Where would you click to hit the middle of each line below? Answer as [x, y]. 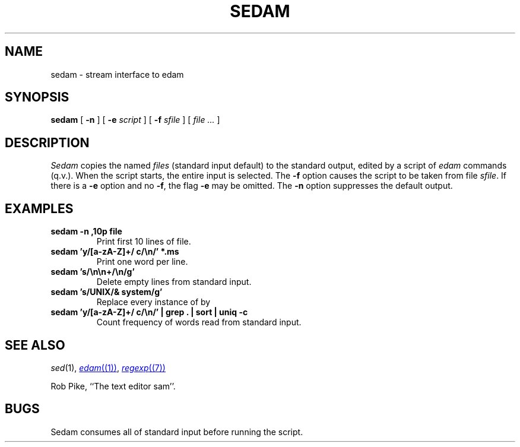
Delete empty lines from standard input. [174, 282]
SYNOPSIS [37, 97]
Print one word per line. [142, 262]
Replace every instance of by [153, 302]
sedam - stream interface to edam [117, 74]
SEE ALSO [35, 345]
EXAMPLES [39, 208]
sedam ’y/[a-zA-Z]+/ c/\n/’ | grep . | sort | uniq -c [149, 312]
